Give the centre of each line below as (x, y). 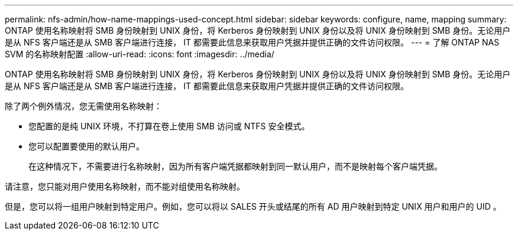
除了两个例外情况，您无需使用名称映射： (83, 106)
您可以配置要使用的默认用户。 (86, 146)
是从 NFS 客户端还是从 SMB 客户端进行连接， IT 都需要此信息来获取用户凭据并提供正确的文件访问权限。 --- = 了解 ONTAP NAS (252, 42)
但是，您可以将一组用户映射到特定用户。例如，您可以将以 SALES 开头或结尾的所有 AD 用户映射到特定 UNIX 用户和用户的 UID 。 (253, 206)
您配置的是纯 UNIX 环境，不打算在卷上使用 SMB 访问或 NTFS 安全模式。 (169, 126)
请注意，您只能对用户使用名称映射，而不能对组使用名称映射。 (125, 186)
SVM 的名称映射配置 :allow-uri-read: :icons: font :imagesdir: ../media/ (140, 54)
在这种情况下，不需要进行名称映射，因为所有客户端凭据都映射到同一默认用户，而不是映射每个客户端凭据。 (235, 166)
